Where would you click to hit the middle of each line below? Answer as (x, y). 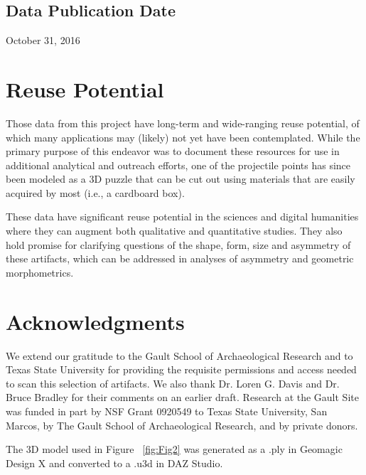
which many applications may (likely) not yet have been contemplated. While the (183, 137)
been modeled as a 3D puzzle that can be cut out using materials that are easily (181, 179)
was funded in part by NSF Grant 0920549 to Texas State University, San (167, 411)
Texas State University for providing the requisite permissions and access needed (181, 369)
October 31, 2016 (43, 40)
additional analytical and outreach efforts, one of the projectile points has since (178, 165)
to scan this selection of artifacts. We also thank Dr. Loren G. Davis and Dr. (173, 383)
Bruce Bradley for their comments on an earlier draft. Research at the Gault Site (182, 397)
